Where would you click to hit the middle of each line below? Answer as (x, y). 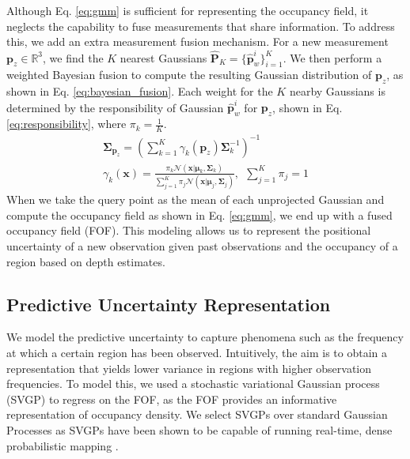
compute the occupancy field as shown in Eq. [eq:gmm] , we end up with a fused (199, 214)
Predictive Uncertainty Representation (169, 304)
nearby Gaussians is (337, 91)
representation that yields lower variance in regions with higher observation (189, 368)
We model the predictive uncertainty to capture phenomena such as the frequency (205, 337)
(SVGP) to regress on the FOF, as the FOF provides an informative (172, 399)
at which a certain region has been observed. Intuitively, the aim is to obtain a (197, 352)
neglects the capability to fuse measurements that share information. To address (201, 26)
